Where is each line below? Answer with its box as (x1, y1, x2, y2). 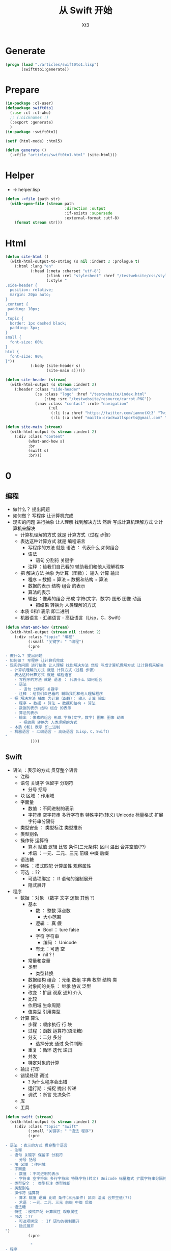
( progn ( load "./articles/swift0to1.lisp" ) (5, 62, 99, 67)
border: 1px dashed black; (10, 321, 67, 326)
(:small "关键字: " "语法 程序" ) (27, 1129, 94, 1134)
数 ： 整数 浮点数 (35, 907, 71, 914)
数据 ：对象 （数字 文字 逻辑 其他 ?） (20, 894, 98, 901)
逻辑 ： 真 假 (35, 920, 62, 926)
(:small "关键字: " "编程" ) (27, 639, 84, 644)
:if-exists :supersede (64, 210, 113, 216)
